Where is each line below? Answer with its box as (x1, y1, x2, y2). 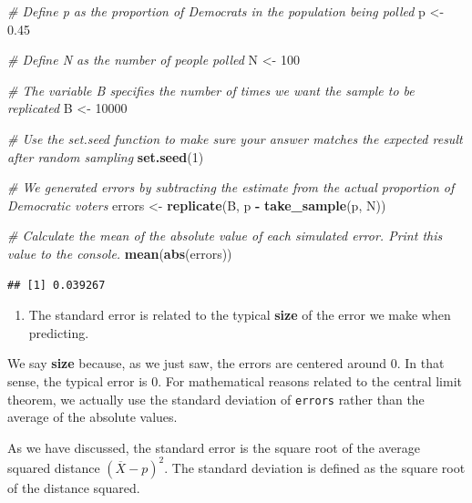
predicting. (28, 323, 89, 342)
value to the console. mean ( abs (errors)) (7, 243, 232, 262)
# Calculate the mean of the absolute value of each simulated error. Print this (7, 226, 443, 245)
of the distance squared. (7, 477, 140, 497)
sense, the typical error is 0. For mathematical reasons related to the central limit (7, 371, 462, 390)
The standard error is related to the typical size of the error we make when (28, 305, 451, 324)
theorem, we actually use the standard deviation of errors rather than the (7, 389, 425, 408)
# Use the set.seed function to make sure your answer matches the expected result (7, 128, 463, 148)
